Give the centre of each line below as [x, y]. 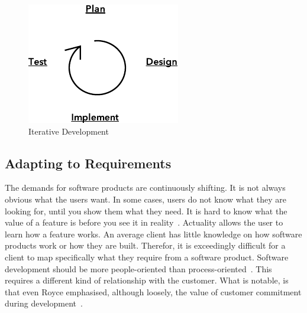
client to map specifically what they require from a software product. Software [147, 257]
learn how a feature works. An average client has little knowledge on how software [153, 234]
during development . [44, 303]
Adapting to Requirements [88, 163]
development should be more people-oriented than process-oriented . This [138, 268]
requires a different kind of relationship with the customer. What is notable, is [147, 280]
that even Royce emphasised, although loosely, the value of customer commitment [153, 291]
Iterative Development [69, 131]
